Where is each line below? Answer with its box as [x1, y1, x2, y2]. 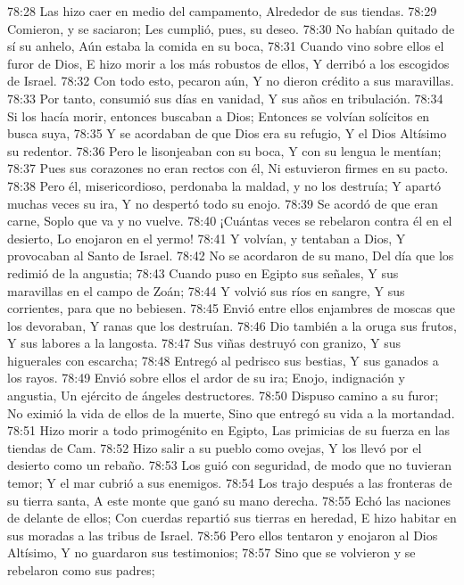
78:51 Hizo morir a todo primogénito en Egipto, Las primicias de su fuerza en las [7, 421, 450, 440]
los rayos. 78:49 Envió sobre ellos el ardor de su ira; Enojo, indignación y [7, 368, 405, 387]
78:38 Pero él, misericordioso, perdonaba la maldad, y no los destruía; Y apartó [7, 176, 442, 194]
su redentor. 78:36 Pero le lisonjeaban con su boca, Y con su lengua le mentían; [7, 141, 442, 160]
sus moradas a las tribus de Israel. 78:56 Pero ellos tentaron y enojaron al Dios [7, 525, 438, 544]
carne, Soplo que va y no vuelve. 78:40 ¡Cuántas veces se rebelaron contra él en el [7, 211, 452, 230]
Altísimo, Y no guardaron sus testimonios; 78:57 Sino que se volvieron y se [7, 543, 416, 562]
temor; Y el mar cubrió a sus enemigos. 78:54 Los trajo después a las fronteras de [7, 474, 452, 492]
